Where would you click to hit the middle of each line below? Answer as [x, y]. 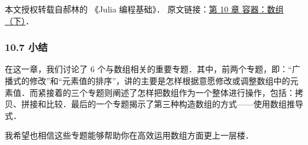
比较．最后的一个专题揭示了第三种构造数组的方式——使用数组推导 [174, 104]
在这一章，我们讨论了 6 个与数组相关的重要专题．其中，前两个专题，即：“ [148, 69]
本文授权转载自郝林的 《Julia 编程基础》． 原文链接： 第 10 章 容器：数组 [144, 9]
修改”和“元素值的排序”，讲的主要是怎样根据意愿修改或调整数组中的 [160, 80]
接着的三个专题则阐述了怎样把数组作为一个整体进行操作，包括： [170, 92]
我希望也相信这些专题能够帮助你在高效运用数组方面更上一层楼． [129, 135]
